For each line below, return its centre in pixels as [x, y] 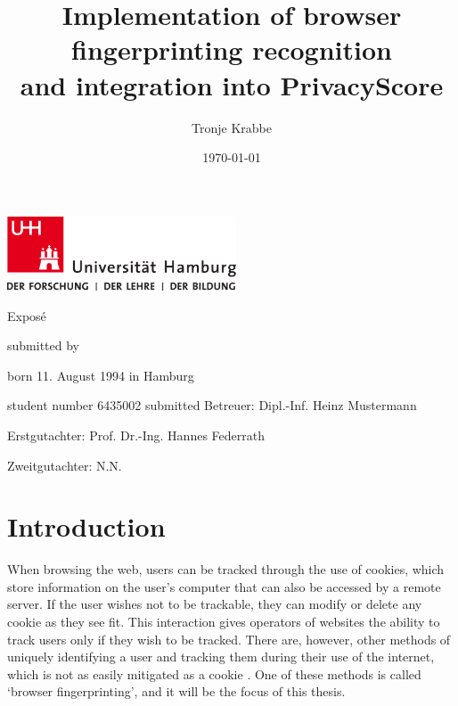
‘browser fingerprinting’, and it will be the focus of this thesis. [176, 691]
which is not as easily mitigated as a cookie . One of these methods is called [214, 673]
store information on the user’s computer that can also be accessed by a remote [224, 586]
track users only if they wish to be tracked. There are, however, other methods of [229, 639]
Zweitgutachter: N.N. [65, 465]
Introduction [86, 526]
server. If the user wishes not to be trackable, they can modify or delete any [215, 604]
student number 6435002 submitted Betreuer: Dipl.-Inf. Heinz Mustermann [212, 405]
